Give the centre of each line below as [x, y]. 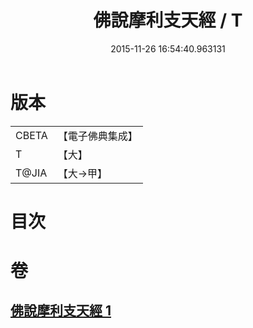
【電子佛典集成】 [97, 136]
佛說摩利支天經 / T [168, 20]
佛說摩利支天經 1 [61, 311]
